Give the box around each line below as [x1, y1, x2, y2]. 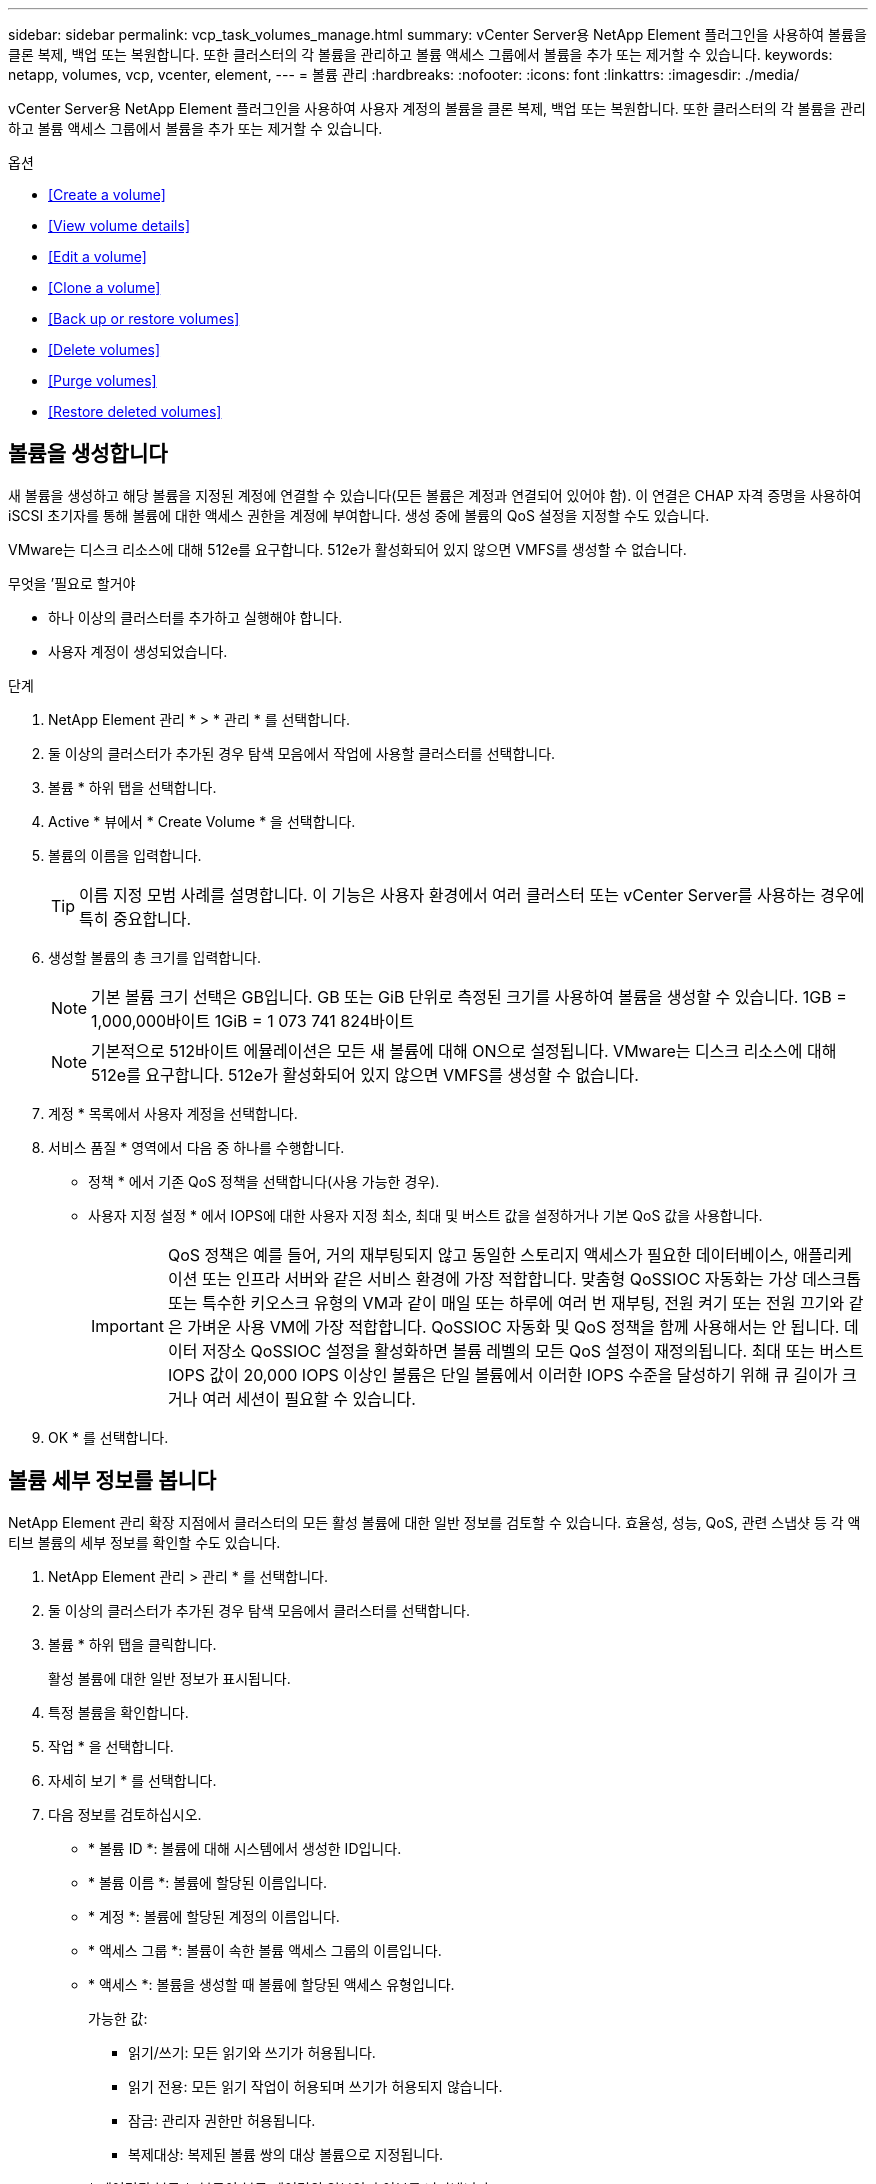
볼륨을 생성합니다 [8, 441, 168, 467]
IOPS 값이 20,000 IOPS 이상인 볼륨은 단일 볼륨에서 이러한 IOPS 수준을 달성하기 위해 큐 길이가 [167, 1364, 838, 1385]
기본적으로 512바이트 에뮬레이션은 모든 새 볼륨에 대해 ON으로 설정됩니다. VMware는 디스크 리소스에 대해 [91, 1040, 837, 1061]
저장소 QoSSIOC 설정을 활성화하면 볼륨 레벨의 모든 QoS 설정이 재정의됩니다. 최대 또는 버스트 [201, 1340, 864, 1361]
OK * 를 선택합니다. [48, 1428, 169, 1446]
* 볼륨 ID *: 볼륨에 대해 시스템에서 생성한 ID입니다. [88, 1839, 402, 1857]
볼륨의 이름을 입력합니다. [48, 846, 202, 864]
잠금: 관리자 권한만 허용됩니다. [128, 2111, 316, 2129]
